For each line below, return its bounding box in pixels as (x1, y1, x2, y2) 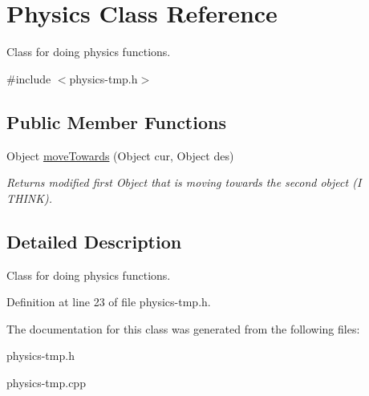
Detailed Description (6, 228, 182, 253)
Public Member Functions (6, 109, 226, 134)
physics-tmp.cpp (6, 374, 86, 390)
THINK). (6, 189, 53, 206)
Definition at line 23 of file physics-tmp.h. (6, 293, 211, 310)
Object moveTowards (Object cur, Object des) (6, 147, 234, 164)
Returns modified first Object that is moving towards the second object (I (6, 174, 362, 191)
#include (6, 70, 51, 87)
